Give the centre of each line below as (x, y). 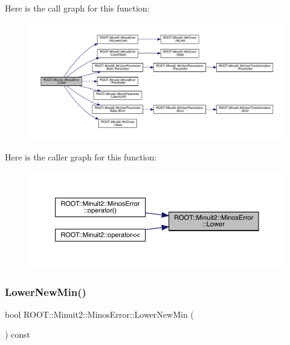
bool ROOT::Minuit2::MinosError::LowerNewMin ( (99, 314)
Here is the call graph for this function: (77, 8)
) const (18, 334)
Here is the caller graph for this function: (81, 156)
